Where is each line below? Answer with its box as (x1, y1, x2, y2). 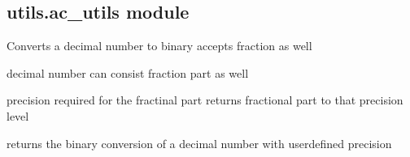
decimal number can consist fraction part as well (7, 64, 249, 81)
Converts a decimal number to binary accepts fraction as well (7, 37, 312, 54)
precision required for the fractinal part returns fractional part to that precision (7, 91, 403, 108)
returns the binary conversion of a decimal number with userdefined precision (7, 134, 392, 151)
